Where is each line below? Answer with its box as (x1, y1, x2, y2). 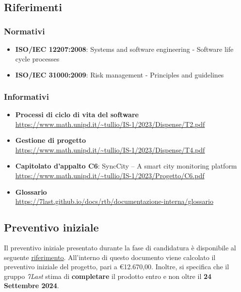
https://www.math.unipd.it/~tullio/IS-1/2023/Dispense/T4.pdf (15, 144, 205, 154)
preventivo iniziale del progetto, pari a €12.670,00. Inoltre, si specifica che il (4, 261, 229, 272)
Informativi (4, 90, 49, 102)
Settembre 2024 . (4, 280, 59, 291)
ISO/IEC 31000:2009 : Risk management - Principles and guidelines (15, 70, 224, 80)
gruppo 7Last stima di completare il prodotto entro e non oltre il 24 (4, 271, 212, 281)
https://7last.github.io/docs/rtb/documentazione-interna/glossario (15, 196, 213, 206)
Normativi (4, 25, 45, 37)
